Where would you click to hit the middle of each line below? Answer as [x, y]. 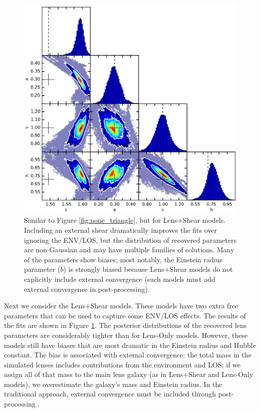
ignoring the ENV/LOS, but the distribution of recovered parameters [130, 240]
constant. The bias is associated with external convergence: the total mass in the [128, 355]
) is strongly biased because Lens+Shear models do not [148, 269]
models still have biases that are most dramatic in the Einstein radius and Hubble [130, 345]
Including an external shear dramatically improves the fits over [121, 230]
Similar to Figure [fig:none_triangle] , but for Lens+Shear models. [125, 220]
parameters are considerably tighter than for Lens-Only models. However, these [126, 335]
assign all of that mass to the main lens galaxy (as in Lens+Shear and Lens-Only [129, 374]
